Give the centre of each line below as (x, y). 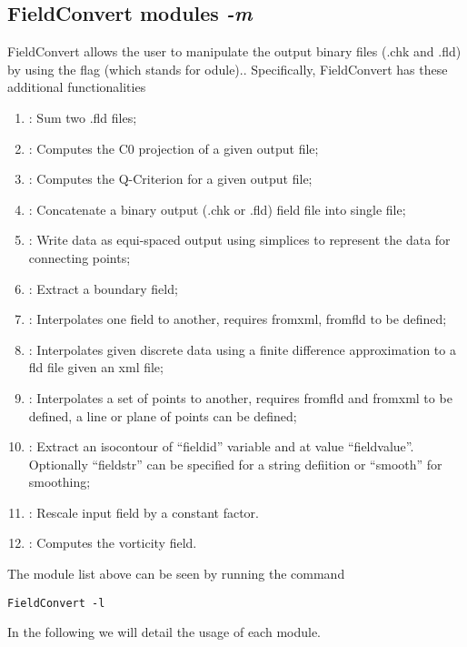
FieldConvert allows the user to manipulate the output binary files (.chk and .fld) (234, 51)
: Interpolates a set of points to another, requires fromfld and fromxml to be (240, 397)
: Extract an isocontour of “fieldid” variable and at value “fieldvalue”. (221, 446)
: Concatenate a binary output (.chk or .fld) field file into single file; (217, 209)
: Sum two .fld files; (83, 117)
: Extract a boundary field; (103, 288)
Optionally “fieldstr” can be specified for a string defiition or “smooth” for (235, 464)
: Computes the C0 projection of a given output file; (174, 148)
